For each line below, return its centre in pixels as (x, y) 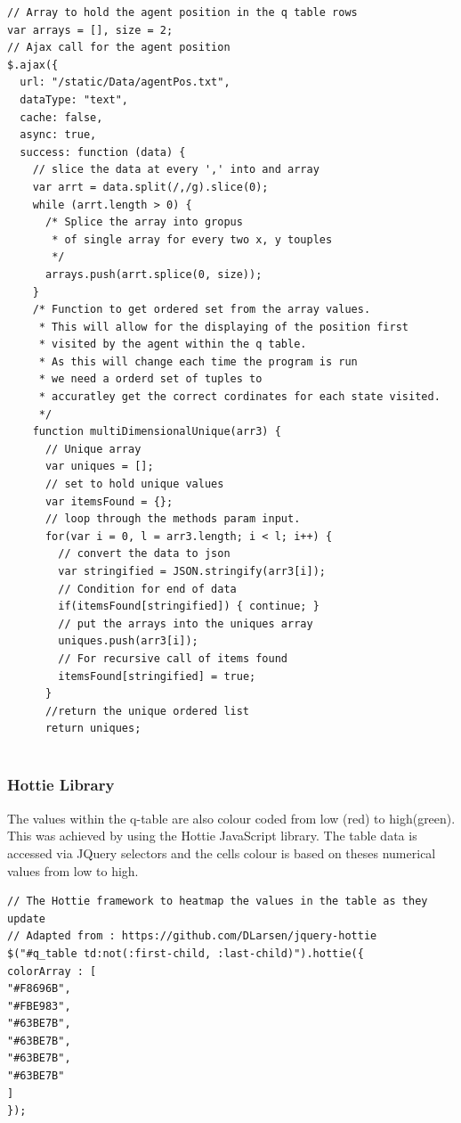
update (26, 918)
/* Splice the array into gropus (144, 222)
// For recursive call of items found (173, 658)
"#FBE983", (39, 1006)
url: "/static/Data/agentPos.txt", (125, 82)
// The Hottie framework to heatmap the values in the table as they (218, 902)
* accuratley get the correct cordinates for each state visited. (239, 397)
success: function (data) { (103, 152)
